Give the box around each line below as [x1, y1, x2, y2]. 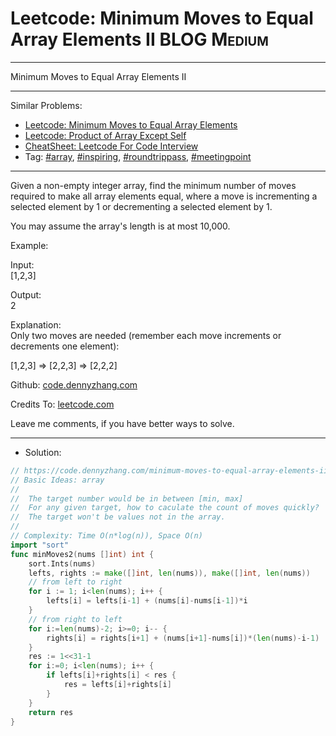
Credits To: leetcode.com [10, 398, 115, 410]
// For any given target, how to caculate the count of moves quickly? [10, 503, 320, 513]
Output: [10, 288, 42, 301]
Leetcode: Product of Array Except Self [24, 129, 187, 141]
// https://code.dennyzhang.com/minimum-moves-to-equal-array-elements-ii [10, 465, 329, 476]
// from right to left [28, 614, 123, 624]
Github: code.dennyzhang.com [10, 378, 138, 391]
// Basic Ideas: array [10, 475, 105, 485]
